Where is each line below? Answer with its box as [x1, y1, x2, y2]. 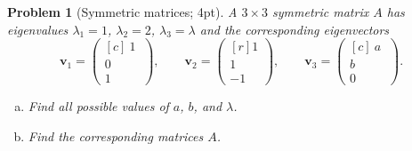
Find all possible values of [28, 97, 169, 115]
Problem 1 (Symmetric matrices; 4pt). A [7, 3, 238, 20]
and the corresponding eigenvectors [199, 20, 390, 38]
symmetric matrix [272, 3, 369, 20]
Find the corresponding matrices [28, 126, 204, 145]
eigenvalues [7, 20, 69, 38]
